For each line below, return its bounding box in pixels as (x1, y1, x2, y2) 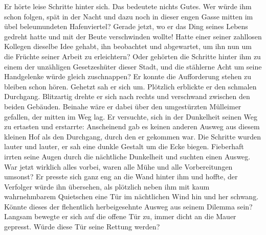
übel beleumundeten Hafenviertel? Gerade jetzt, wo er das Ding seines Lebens (4, 21, 248, 32)
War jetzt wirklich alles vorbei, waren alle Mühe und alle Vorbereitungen (4, 161, 233, 172)
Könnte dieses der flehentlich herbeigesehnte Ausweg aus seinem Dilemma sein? (4, 201, 253, 212)
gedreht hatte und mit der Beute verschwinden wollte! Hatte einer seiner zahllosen (4, 31, 262, 41)
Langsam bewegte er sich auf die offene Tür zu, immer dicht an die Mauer (4, 211, 236, 222)
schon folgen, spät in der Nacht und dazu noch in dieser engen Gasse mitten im (4, 11, 253, 21)
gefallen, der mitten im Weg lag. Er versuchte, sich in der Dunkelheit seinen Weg (4, 111, 258, 122)
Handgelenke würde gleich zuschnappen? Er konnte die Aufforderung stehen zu (4, 71, 252, 82)
